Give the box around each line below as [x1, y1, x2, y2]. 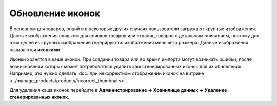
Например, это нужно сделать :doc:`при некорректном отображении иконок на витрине [9, 70, 205, 76]
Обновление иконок [9, 8, 101, 19]
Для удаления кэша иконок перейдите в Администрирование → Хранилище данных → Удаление [9, 87, 227, 93]
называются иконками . [9, 46, 62, 53]
